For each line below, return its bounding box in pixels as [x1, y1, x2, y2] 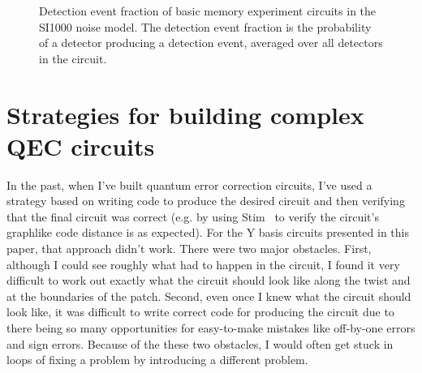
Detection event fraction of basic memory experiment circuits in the [39, 2, 377, 19]
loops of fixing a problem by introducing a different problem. [6, 351, 308, 368]
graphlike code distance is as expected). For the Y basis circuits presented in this [6, 224, 409, 241]
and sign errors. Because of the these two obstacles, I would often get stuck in [6, 335, 394, 352]
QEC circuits [6, 129, 155, 162]
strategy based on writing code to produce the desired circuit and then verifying [6, 192, 405, 209]
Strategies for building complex [6, 97, 364, 131]
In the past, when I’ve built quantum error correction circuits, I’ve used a [6, 176, 372, 193]
